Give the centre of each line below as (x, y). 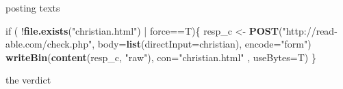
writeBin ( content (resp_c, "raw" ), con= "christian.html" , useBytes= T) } (161, 57)
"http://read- (310, 30)
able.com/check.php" (49, 44)
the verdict (28, 80)
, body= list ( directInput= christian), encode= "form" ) (202, 44)
